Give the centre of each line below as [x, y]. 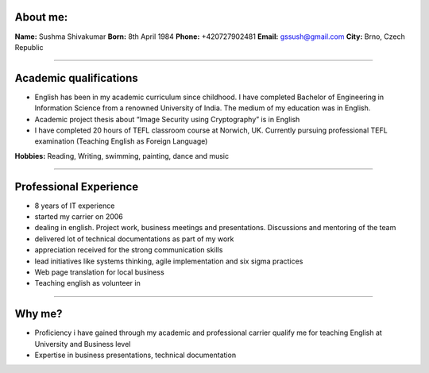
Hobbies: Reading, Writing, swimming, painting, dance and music [122, 156]
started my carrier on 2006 [79, 217]
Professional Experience [77, 186]
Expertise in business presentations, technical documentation [135, 355]
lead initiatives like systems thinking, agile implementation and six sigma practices [169, 261]
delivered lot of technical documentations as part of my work [134, 239]
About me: [41, 17]
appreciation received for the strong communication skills [129, 250]
